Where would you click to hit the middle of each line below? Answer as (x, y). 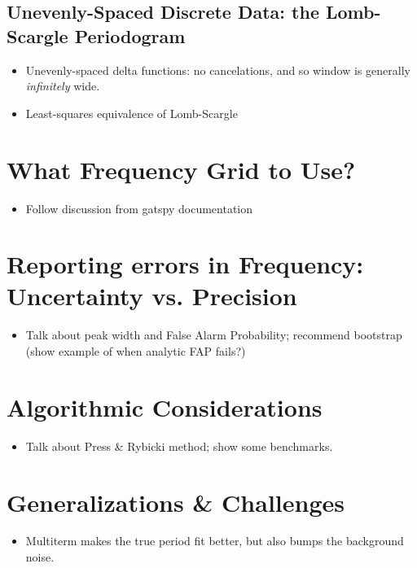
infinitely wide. (63, 86)
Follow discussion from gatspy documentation (139, 208)
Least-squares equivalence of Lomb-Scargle (132, 113)
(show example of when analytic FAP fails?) (136, 351)
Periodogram (130, 35)
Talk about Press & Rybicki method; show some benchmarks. (179, 446)
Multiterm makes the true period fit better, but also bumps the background (215, 541)
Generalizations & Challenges (176, 502)
